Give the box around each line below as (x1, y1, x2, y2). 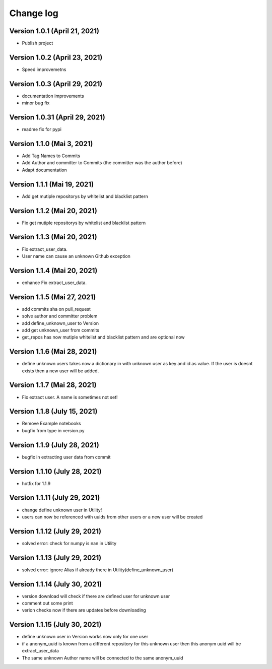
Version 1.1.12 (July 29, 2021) (9, 527, 102, 536)
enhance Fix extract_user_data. (22, 280, 87, 286)
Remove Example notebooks (22, 421, 81, 427)
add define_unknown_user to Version (22, 320, 99, 326)
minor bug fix (22, 100, 50, 106)
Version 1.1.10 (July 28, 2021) (9, 467, 102, 476)
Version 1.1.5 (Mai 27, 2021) (9, 293, 96, 301)
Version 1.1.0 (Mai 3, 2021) (9, 139, 93, 148)
